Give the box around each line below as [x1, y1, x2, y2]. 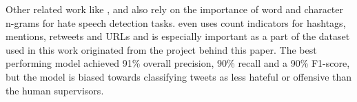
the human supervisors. [6, 83, 104, 97]
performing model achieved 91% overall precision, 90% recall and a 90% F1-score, [6, 56, 350, 70]
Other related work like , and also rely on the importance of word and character [6, 2, 344, 16]
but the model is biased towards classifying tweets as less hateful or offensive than [6, 69, 352, 83]
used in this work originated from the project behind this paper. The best [6, 42, 317, 57]
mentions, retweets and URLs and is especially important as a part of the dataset [6, 29, 350, 43]
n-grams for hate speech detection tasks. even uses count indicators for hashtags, [6, 15, 346, 30]
